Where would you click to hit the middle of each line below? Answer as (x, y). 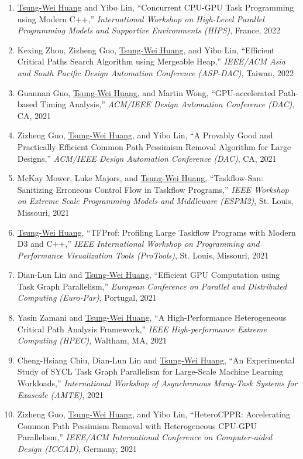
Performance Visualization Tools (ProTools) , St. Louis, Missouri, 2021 (143, 255)
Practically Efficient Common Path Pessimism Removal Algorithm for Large (154, 146)
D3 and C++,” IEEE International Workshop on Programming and (138, 244)
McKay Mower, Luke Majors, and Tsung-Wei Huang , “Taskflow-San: (140, 178)
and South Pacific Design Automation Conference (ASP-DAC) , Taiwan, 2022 (156, 72)
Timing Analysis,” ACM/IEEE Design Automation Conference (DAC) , (167, 104)
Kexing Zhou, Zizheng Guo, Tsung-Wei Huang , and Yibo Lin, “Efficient (146, 50)
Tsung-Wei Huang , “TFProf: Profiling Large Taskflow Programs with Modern (156, 232)
